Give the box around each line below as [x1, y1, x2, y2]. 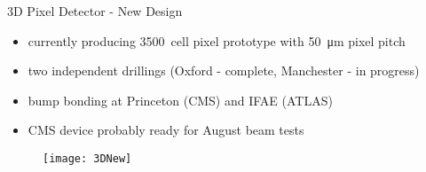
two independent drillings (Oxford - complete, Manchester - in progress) [28, 61, 420, 80]
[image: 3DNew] [43, 152, 132, 165]
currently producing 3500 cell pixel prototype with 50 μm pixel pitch [28, 31, 406, 50]
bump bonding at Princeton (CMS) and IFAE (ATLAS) [28, 90, 333, 109]
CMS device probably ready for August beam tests [28, 121, 304, 139]
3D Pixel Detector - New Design [7, 2, 183, 20]
